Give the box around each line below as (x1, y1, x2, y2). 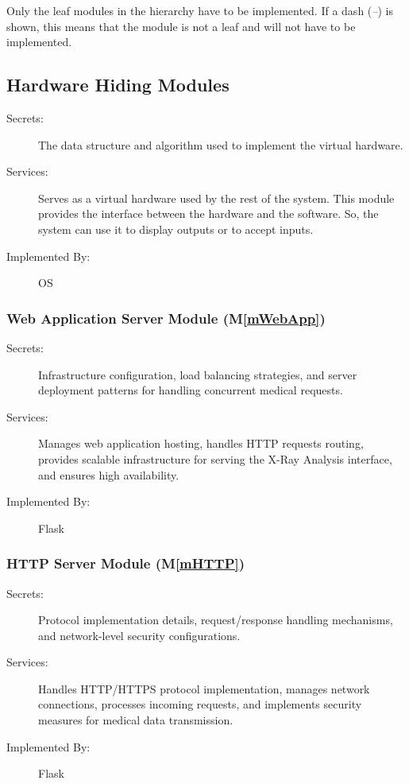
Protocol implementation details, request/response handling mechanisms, (38, 611, 393, 628)
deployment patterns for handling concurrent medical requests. (38, 382, 343, 398)
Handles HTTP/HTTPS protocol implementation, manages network (38, 680, 370, 697)
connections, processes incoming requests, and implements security (38, 696, 362, 712)
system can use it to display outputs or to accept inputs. (38, 220, 314, 237)
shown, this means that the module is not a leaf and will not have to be (6, 17, 356, 34)
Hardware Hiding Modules (6, 72, 230, 97)
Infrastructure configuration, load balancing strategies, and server (38, 366, 357, 382)
